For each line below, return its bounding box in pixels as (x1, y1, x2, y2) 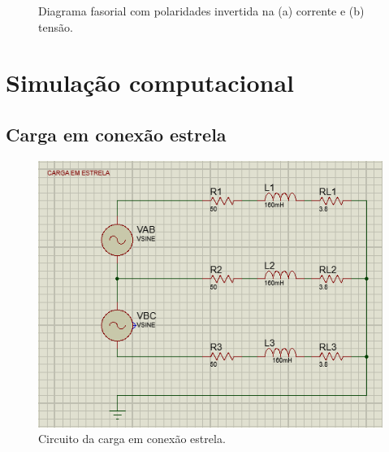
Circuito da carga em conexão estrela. (38, 430, 226, 447)
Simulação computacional (6, 66, 295, 99)
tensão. (38, 18, 73, 35)
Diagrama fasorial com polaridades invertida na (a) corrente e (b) (38, 2, 365, 19)
